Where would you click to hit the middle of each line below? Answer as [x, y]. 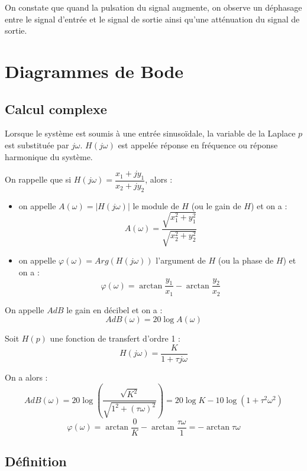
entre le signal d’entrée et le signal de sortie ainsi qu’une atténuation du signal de [152, 19]
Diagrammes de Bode [94, 71]
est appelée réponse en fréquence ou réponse [198, 144]
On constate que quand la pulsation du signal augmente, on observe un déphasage [153, 7]
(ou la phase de [246, 260]
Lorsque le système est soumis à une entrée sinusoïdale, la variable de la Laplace [150, 133]
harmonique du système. [49, 156]
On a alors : [26, 377]
